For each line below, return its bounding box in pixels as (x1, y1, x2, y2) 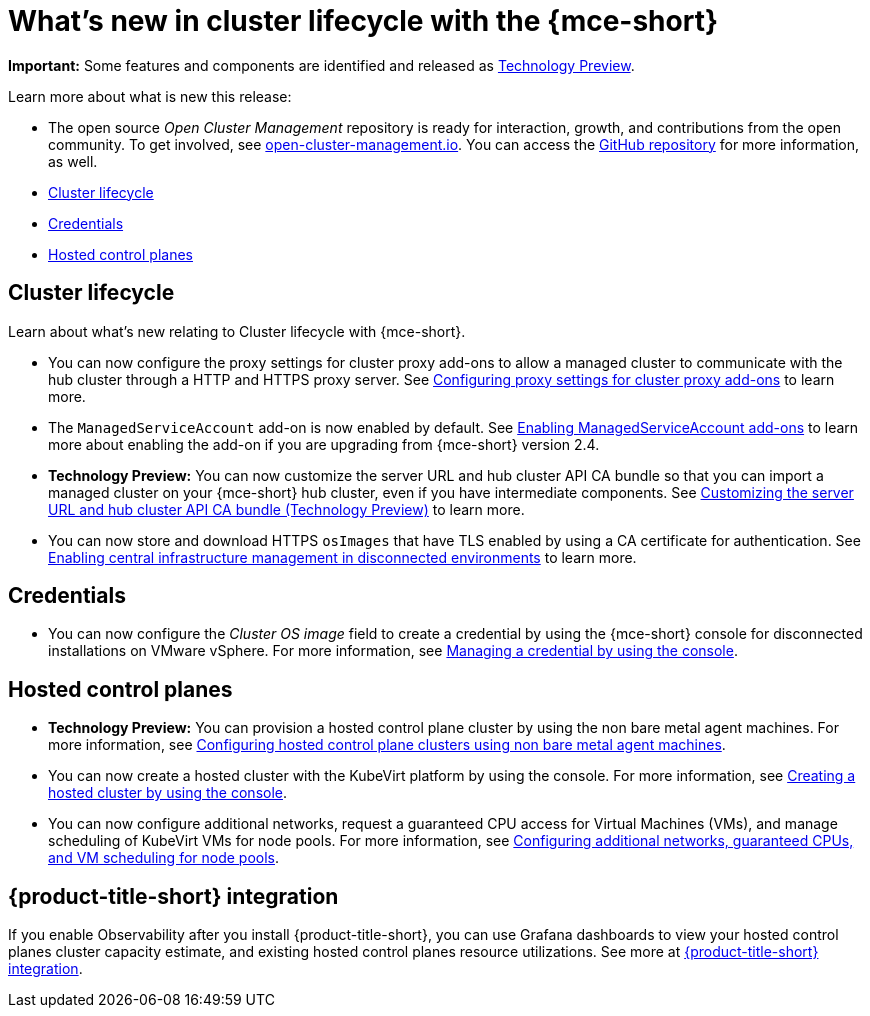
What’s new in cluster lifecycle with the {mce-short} (8, 4, 719, 38)
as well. (48, 152, 98, 170)
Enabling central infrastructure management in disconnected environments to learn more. (48, 548, 637, 566)
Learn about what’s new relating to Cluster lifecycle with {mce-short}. (8, 322, 466, 340)
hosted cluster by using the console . (48, 784, 288, 802)
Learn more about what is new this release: (8, 87, 292, 105)
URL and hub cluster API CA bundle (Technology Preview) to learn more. (48, 500, 525, 518)
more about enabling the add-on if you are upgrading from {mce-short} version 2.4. (48, 435, 600, 453)
